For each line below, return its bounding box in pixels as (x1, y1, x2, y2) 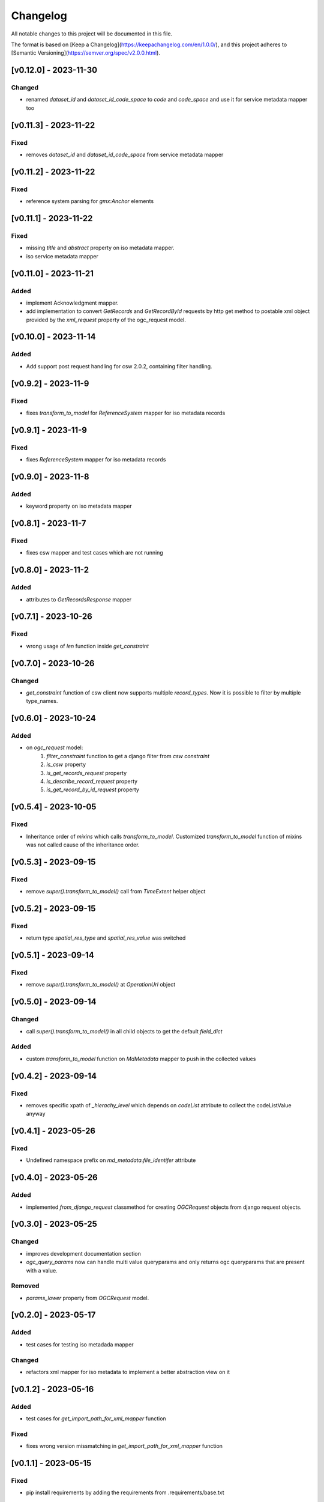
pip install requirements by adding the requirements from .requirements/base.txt (26, 1489, 224, 1496)
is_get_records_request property (46, 769, 127, 776)
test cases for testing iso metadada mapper (26, 1340, 134, 1348)
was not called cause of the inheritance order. (26, 841, 140, 848)
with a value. (26, 1266, 58, 1274)
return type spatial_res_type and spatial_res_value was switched (26, 934, 186, 941)
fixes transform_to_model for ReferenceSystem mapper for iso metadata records (26, 409, 226, 416)
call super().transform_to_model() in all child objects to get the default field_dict (26, 1027, 223, 1035)
